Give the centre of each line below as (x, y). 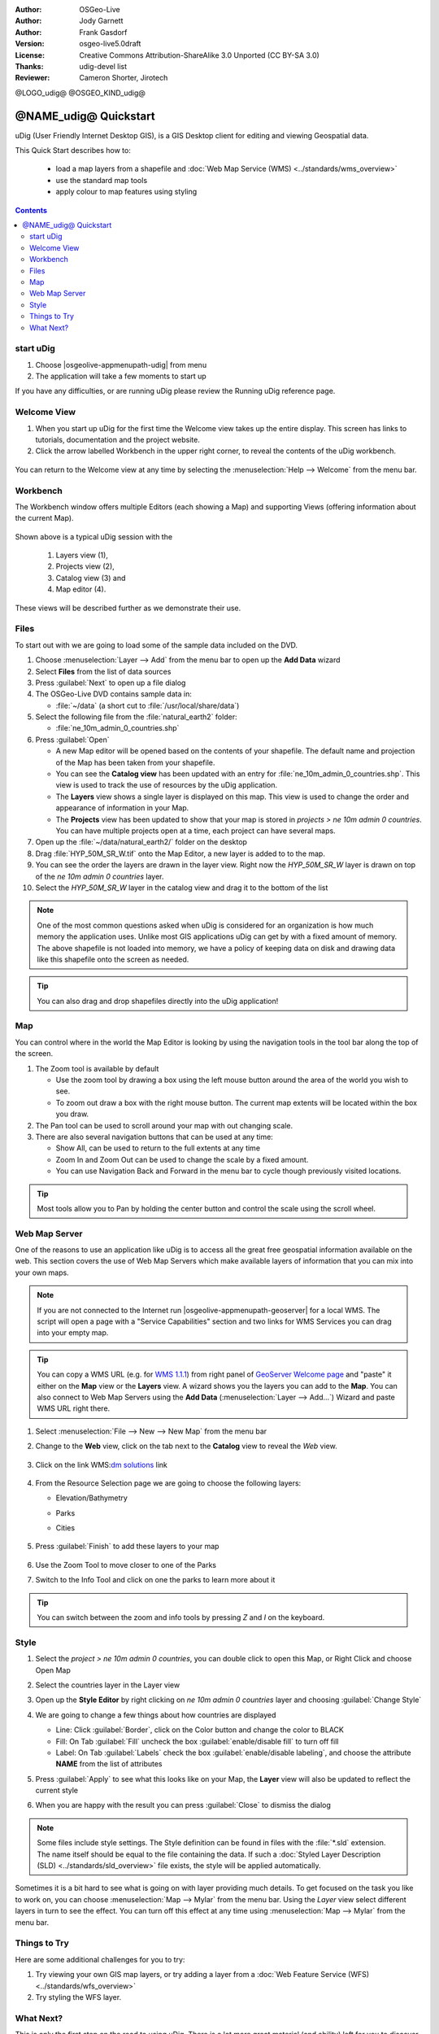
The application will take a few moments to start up (121, 376)
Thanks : (29, 66)
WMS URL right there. (74, 1408)
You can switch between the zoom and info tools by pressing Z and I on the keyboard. (181, 1617)
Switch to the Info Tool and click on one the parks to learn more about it (155, 1580)
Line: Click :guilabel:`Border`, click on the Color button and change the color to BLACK (200, 1730)
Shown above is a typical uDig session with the (94, 536)
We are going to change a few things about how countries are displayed (156, 1715)
